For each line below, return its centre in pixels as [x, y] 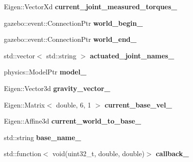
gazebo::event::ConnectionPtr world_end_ [70, 39]
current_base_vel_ [138, 104]
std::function [23, 153]
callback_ [172, 153]
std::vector [19, 55]
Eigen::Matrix [25, 104]
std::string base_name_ [43, 137]
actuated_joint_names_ [132, 55]
